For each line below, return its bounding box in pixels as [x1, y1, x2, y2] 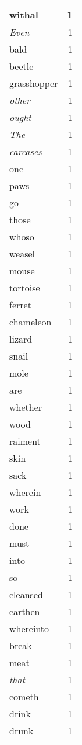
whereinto [9, 622, 49, 635]
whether [9, 400, 42, 414]
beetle [9, 59, 34, 73]
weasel [9, 247, 35, 260]
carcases [9, 145, 42, 158]
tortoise [9, 281, 40, 294]
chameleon [9, 315, 52, 328]
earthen [9, 605, 40, 618]
